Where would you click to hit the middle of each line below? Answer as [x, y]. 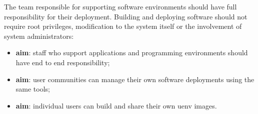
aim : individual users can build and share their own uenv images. [116, 105]
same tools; [33, 89]
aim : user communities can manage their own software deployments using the [135, 79]
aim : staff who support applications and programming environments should [132, 53]
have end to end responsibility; [63, 62]
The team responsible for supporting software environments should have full [120, 6]
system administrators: [39, 36]
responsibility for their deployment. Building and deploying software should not [126, 16]
